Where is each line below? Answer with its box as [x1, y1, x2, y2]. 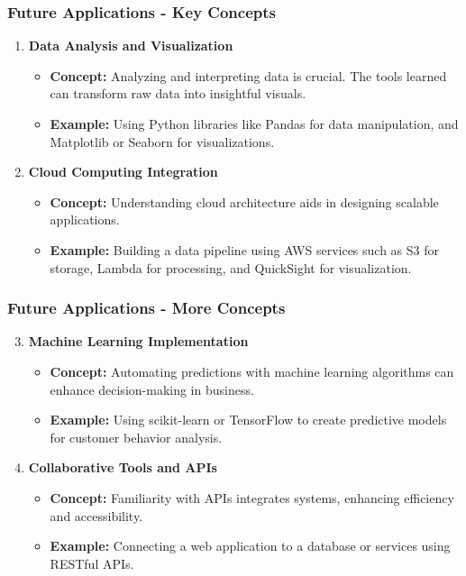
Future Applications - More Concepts [7, 297, 286, 319]
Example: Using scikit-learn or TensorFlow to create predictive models [50, 410, 447, 429]
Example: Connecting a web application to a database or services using [50, 536, 451, 555]
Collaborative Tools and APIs [28, 458, 217, 477]
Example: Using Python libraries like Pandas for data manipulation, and [50, 114, 459, 133]
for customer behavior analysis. [50, 427, 223, 446]
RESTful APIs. [50, 553, 134, 572]
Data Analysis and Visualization [28, 36, 233, 55]
